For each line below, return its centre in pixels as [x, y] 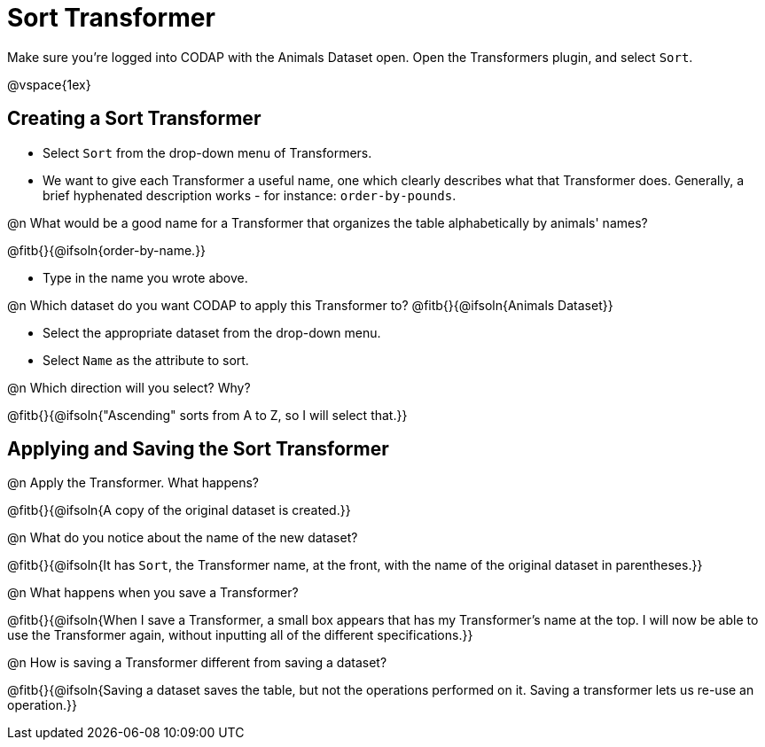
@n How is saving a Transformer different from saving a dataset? [197, 663]
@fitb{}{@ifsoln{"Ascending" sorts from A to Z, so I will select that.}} [207, 415]
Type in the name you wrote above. [145, 277]
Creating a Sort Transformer [134, 119]
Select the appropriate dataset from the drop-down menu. [212, 332]
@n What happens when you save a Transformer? [153, 593]
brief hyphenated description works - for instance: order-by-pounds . [250, 195]
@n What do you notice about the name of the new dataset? [183, 538]
